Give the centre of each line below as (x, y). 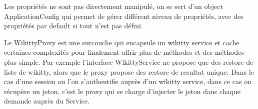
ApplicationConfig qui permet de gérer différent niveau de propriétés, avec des (124, 16)
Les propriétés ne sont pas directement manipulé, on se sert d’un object (113, 6)
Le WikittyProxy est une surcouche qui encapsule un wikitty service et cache (122, 42)
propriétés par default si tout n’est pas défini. (73, 26)
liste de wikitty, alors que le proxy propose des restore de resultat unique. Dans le (129, 71)
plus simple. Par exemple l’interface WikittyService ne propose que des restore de (129, 61)
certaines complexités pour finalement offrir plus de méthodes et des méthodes (124, 52)
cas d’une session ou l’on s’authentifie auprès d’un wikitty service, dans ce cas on (128, 81)
